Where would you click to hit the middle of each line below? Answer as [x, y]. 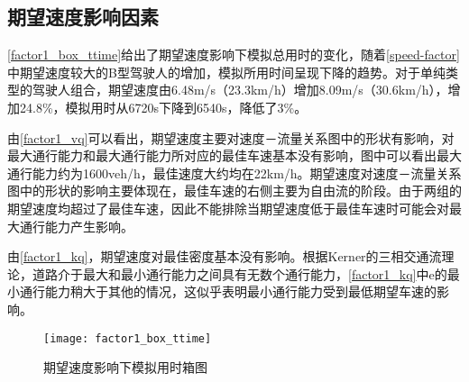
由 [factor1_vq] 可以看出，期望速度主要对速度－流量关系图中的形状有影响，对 [231, 137]
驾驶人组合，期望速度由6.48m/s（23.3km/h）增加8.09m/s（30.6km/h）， [240, 90]
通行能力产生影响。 [76, 226]
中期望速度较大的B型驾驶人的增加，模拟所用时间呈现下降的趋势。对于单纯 [226, 72]
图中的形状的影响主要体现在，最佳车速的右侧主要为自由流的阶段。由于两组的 [234, 191]
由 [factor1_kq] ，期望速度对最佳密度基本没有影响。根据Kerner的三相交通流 [225, 256]
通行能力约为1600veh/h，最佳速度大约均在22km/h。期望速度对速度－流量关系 [234, 173]
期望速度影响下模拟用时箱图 [125, 367]
